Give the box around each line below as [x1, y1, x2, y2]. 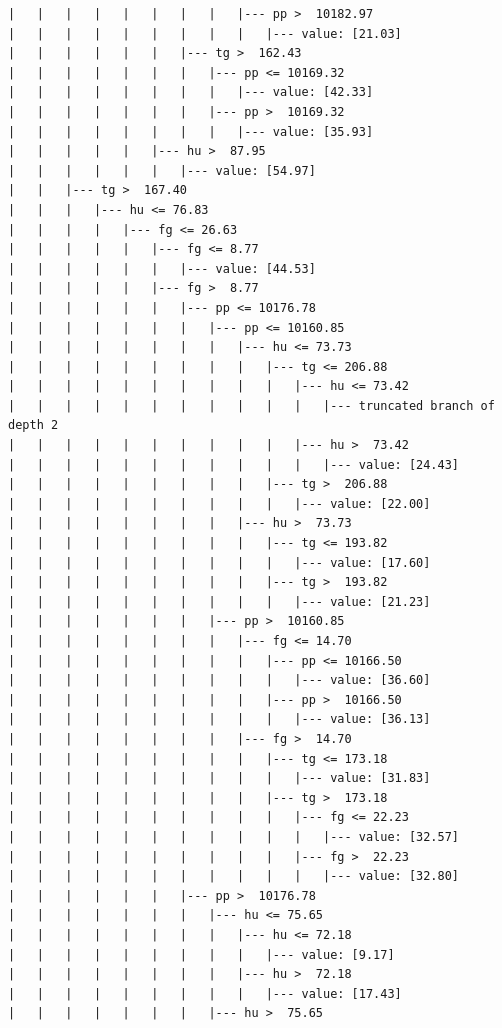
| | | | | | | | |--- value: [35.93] [8, 124, 374, 139]
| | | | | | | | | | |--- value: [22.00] [8, 496, 431, 511]
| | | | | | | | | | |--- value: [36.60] [8, 673, 431, 688]
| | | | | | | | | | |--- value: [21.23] [8, 594, 431, 609]
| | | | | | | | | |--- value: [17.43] [8, 986, 402, 1001]
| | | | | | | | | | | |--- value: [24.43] [8, 457, 460, 472]
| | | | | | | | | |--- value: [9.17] [8, 947, 395, 962]
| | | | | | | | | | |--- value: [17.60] [8, 555, 431, 570]
